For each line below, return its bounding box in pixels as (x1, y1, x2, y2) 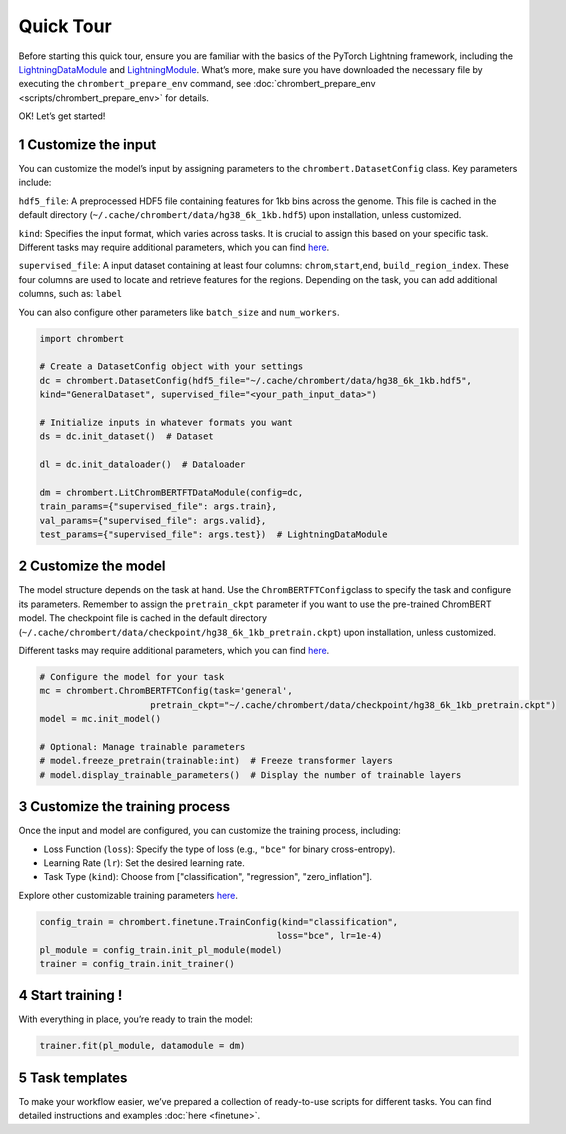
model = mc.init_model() (39, 713, 162, 725)
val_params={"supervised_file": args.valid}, (39, 515, 267, 526)
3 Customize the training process (18, 798, 230, 815)
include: (18, 176, 52, 189)
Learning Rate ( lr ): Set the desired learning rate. (43, 857, 245, 869)
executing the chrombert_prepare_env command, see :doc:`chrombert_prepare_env (18, 78, 376, 90)
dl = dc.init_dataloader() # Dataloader (39, 459, 246, 470)
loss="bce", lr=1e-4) (276, 930, 383, 942)
